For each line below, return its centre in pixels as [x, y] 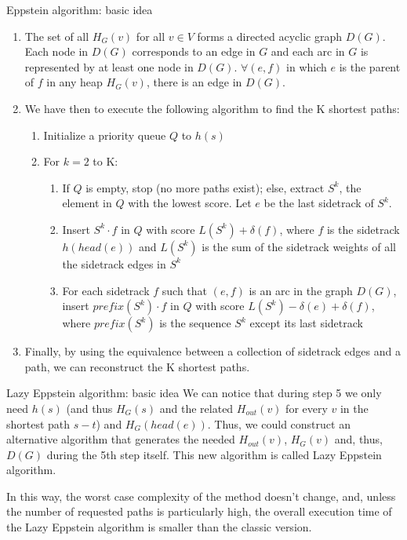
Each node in [56, 51]
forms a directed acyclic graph [269, 36]
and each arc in [308, 51]
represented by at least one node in [109, 66]
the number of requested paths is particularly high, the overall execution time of [199, 511]
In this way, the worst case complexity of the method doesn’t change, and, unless [201, 496]
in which [307, 66]
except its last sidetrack [306, 323]
